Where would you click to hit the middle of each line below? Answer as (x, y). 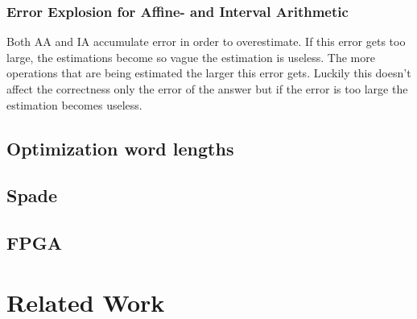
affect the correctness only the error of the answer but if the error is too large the (207, 89)
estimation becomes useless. (74, 104)
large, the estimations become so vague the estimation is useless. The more (191, 57)
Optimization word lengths (120, 148)
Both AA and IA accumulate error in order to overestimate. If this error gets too (206, 41)
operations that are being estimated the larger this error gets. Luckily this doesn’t (209, 73)
